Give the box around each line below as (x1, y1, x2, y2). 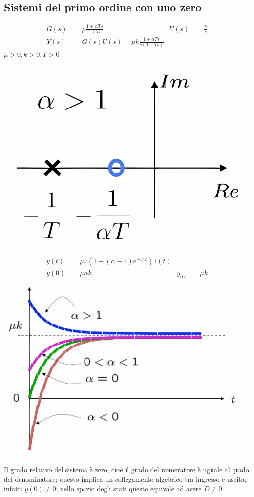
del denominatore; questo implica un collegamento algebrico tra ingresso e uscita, (4, 474, 247, 484)
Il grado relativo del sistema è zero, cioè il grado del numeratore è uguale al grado (4, 464, 249, 475)
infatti (4, 483, 22, 494)
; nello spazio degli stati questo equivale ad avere (56, 483, 202, 494)
